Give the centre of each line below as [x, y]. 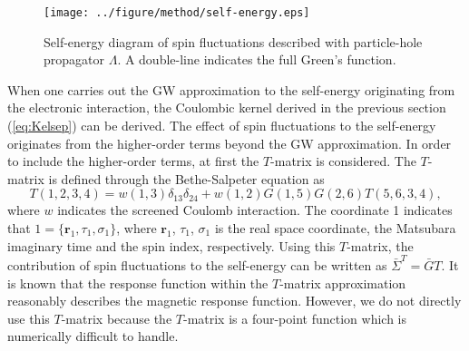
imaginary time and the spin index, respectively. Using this [171, 245]
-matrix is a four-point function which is [295, 318]
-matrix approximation [343, 283]
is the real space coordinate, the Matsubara [335, 228]
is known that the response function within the [138, 283]
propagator [74, 59]
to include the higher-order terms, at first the [133, 161]
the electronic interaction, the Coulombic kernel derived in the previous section [227, 107]
